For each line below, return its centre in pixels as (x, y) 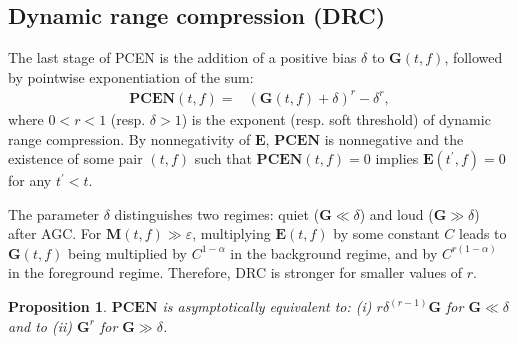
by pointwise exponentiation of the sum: (131, 76)
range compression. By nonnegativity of (129, 138)
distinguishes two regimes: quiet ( (217, 213)
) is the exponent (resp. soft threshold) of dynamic (336, 118)
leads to (483, 233)
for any (30, 180)
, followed (473, 57)
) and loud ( (396, 213)
